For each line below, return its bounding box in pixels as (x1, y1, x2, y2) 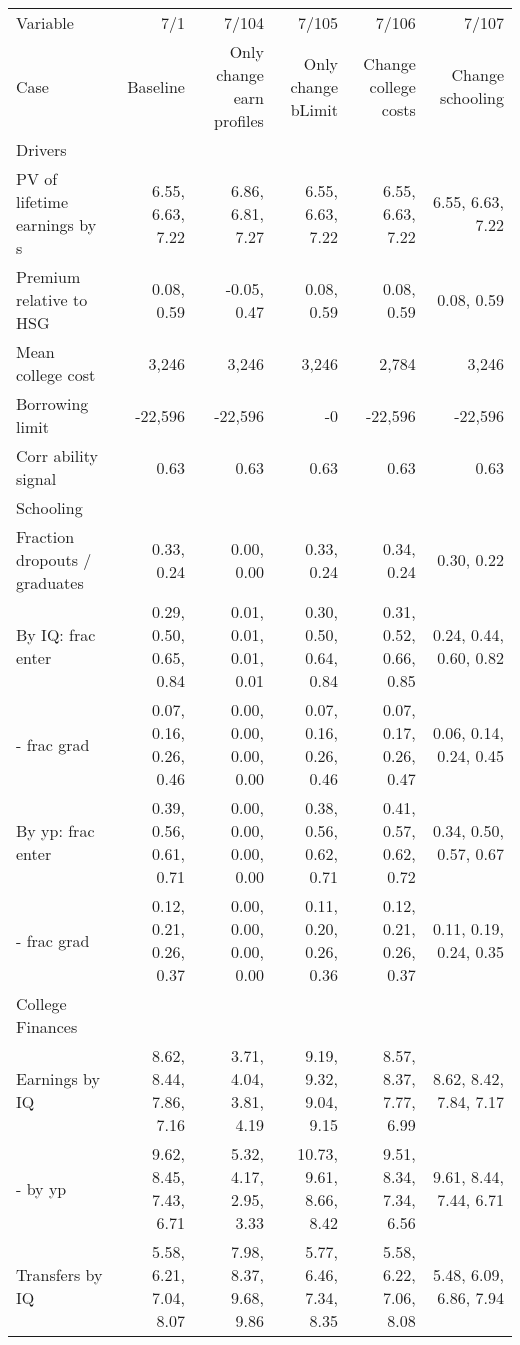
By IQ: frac (16, 623, 96, 646)
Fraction (16, 525, 75, 548)
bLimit (290, 97, 339, 121)
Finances (16, 1015, 78, 1038)
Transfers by (16, 1263, 103, 1286)
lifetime (16, 190, 69, 213)
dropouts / (16, 548, 92, 571)
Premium (16, 265, 81, 288)
